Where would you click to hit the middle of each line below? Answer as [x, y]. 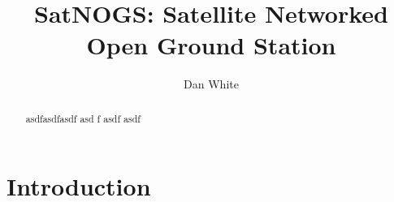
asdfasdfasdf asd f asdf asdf [83, 118]
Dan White [211, 84]
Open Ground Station [211, 45]
